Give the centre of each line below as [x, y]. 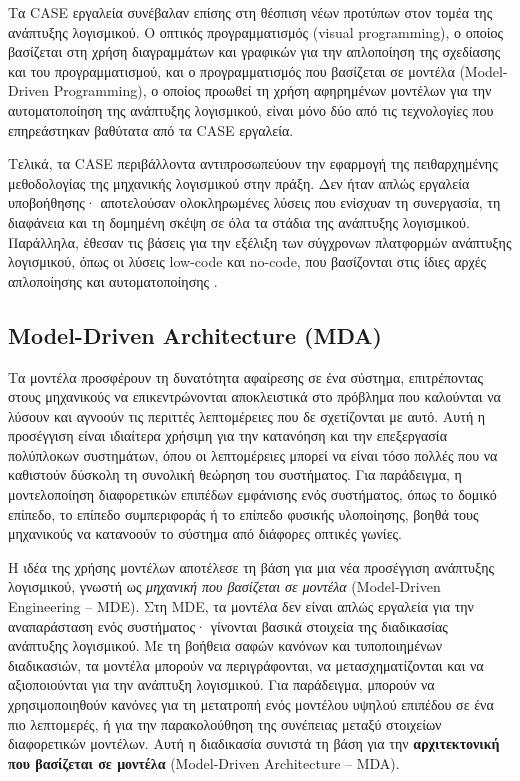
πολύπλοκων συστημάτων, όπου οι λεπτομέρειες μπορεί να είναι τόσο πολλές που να [253, 454]
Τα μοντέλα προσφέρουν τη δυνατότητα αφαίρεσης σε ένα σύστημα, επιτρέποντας [245, 376]
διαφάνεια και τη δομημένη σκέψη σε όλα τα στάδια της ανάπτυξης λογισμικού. [239, 221]
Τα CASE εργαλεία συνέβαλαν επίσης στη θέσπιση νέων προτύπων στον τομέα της [250, 12]
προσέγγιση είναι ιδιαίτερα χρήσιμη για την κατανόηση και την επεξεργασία [227, 435]
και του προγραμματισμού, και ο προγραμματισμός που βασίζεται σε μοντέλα [231, 70]
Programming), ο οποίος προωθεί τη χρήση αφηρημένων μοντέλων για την [272, 90]
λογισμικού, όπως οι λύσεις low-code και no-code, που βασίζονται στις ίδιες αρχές [247, 261]
